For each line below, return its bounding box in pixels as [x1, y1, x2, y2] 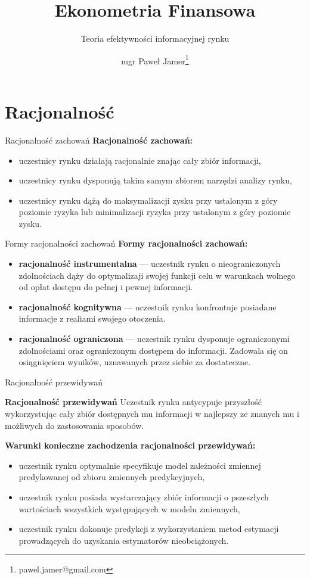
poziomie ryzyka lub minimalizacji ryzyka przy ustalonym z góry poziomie [18, 206, 291, 218]
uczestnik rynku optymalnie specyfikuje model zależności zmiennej [18, 459, 261, 471]
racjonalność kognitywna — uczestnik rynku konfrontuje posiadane [18, 300, 277, 313]
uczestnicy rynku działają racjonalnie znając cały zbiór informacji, [18, 154, 261, 166]
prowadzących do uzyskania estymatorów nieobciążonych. [18, 534, 229, 546]
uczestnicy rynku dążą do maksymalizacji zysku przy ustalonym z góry [18, 194, 278, 206]
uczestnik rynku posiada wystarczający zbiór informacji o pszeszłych [18, 490, 269, 503]
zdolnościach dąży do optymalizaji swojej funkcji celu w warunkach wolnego [18, 269, 296, 281]
